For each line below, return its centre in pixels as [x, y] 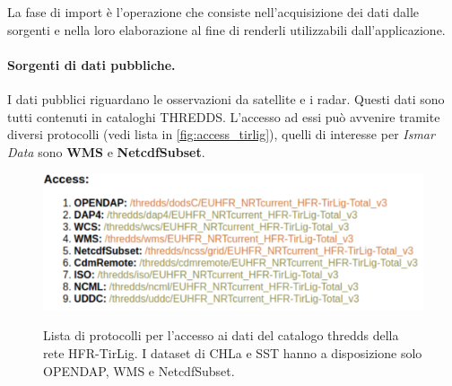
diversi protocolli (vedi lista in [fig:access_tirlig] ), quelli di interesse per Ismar [221, 134]
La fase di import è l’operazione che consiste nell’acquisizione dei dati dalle [213, 12]
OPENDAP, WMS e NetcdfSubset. [139, 370]
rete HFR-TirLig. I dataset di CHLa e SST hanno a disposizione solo [233, 352]
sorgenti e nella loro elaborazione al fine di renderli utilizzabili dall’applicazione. [226, 29]
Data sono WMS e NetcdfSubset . [106, 151]
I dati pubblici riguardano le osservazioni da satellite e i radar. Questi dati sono [226, 98]
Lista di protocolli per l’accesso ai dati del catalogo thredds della [221, 335]
